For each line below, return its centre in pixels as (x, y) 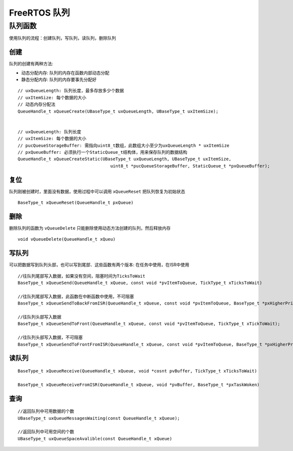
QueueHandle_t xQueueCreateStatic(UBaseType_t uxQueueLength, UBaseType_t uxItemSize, (125, 159)
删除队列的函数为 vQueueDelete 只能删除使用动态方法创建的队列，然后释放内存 (90, 228)
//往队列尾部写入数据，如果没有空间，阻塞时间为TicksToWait (82, 276)
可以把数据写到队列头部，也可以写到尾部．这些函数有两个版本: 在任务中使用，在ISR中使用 (99, 265)
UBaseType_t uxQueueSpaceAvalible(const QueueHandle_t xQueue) (95, 439)
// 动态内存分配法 (37, 104)
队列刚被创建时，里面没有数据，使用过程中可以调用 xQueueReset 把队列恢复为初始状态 (97, 191)
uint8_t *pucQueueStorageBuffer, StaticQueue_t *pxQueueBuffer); (190, 166)
